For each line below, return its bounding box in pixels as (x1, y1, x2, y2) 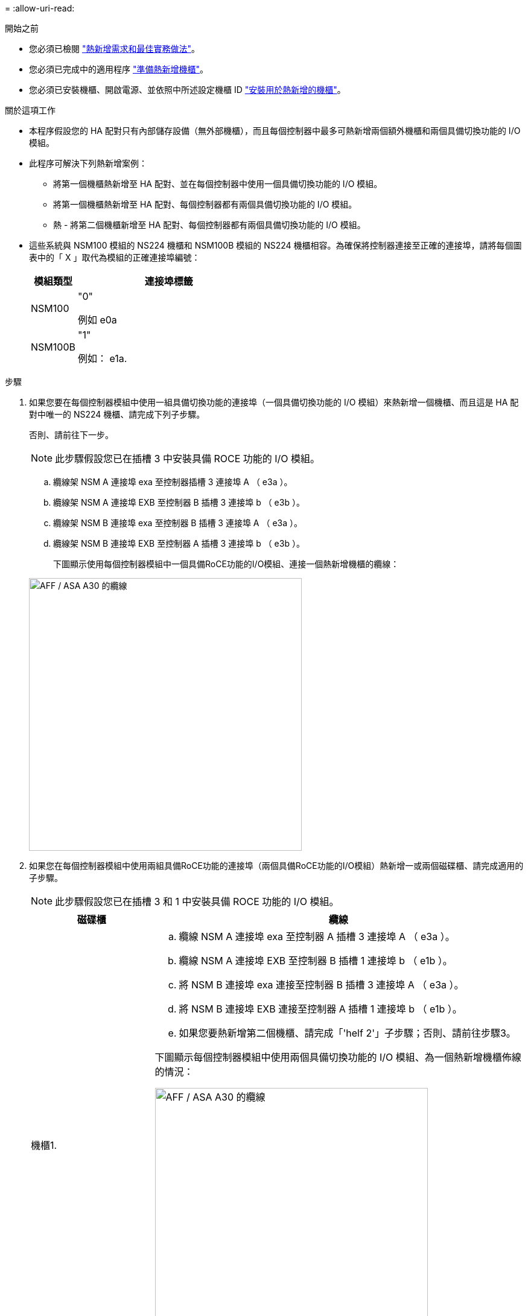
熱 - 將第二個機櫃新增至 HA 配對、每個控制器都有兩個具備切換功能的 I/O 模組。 (53, 220, 366, 230)
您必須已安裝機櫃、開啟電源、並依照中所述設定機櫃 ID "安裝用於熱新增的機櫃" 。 (29, 84, 346, 95)
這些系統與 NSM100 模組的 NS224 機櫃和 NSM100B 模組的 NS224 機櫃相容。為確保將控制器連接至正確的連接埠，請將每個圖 (29, 240, 522, 250)
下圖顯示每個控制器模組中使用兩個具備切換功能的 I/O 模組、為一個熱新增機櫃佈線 (154, 1051, 521, 1063)
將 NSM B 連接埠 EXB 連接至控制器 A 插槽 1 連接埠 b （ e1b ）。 (179, 1003, 462, 1015)
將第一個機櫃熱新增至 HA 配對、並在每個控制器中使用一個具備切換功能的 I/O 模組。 (53, 179, 383, 189)
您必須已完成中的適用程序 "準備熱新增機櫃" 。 (29, 64, 208, 74)
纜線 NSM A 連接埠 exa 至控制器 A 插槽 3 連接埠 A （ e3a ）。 (179, 930, 455, 942)
